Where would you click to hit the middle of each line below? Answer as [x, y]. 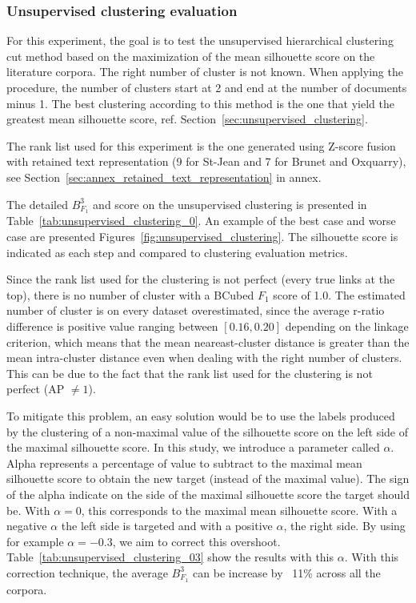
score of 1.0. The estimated [339, 294]
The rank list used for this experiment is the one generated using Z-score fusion [201, 145]
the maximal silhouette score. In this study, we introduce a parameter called [193, 447]
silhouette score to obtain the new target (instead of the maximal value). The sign [208, 478]
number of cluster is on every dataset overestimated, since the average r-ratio [196, 310]
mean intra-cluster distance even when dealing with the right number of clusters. [204, 358]
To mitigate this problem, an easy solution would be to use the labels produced [201, 415]
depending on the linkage [347, 326]
